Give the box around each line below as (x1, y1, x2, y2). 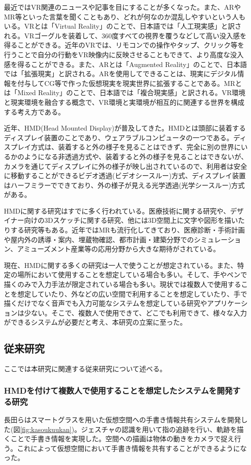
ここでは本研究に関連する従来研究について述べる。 (4, 364, 167, 374)
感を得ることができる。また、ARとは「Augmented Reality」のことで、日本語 (4, 59, 247, 69)
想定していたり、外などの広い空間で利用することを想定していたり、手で (17, 288, 248, 299)
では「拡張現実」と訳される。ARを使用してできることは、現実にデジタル (4, 68, 237, 79)
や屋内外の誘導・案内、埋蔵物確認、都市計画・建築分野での (4, 234, 194, 244)
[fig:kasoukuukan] (20, 424, 72, 434)
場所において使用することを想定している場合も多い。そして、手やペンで (17, 269, 248, 280)
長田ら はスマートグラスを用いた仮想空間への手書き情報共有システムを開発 (4, 414, 241, 424)
